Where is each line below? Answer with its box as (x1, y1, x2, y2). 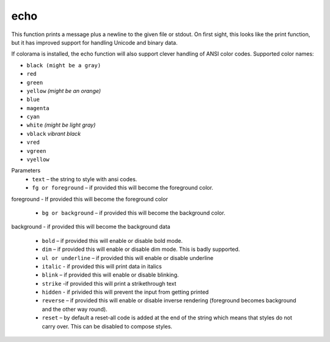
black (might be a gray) (26, 62, 101, 69)
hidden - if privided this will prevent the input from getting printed (42, 288, 209, 296)
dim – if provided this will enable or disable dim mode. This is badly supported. (42, 245, 240, 253)
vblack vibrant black (26, 130, 81, 137)
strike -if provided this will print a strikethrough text (42, 280, 177, 287)
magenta (26, 105, 50, 111)
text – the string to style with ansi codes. (32, 175, 137, 183)
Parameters (11, 167, 41, 174)
